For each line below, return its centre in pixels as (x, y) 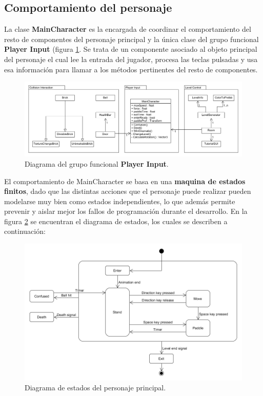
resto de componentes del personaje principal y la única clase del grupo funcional (131, 39)
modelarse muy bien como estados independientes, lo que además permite (120, 201)
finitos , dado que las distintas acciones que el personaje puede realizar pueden (128, 191)
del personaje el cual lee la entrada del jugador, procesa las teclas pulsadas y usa (131, 59)
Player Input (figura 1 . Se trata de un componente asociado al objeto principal (131, 49)
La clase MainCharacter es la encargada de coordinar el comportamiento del (128, 29)
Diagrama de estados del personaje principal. (95, 388)
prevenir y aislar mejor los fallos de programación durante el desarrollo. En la (126, 211)
